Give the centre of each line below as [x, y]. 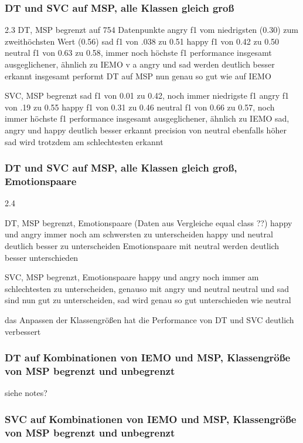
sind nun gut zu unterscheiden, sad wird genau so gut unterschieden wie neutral [148, 300]
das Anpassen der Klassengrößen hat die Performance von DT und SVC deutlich [149, 320]
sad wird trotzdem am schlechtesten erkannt [84, 141]
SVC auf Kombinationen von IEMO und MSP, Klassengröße [151, 419]
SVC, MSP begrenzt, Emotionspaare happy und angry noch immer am [132, 277]
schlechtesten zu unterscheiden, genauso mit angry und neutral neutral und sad [147, 288]
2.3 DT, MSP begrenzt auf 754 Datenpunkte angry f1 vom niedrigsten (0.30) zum [151, 30]
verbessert [23, 331]
